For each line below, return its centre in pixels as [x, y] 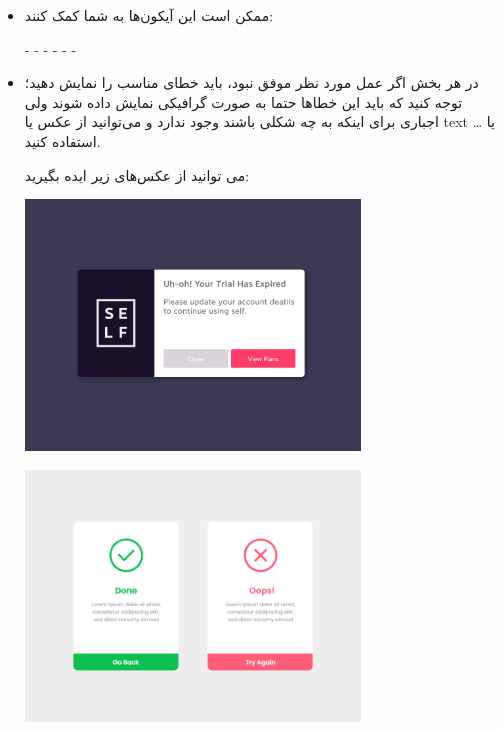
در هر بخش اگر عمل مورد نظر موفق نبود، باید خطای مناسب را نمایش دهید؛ [251, 82]
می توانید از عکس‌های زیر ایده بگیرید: [137, 174]
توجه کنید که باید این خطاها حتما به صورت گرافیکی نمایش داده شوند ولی [243, 101]
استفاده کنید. [62, 140]
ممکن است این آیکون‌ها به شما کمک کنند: [149, 15]
